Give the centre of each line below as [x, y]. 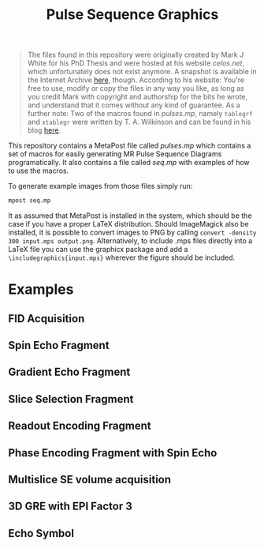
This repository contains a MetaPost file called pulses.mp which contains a [130, 146]
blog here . [44, 130]
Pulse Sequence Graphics [132, 15]
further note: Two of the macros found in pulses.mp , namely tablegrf [140, 114]
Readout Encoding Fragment [80, 426]
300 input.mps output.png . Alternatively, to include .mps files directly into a [130, 241]
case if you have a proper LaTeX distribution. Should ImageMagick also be [129, 224]
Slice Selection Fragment [71, 399]
